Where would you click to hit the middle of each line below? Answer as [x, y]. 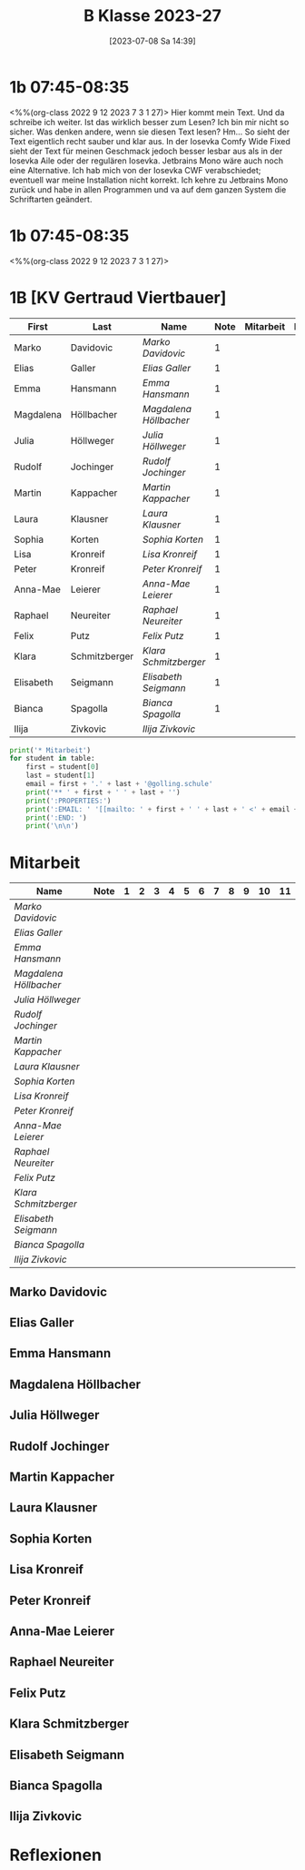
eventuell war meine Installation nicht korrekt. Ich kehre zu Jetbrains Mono [149, 180]
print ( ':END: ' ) [57, 818]
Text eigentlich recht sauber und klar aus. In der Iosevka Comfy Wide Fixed [150, 141]
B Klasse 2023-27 [152, 16]
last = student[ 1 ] [60, 776]
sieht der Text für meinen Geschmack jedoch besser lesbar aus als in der [146, 151]
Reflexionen [56, 1855]
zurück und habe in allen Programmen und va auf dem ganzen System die [148, 189]
